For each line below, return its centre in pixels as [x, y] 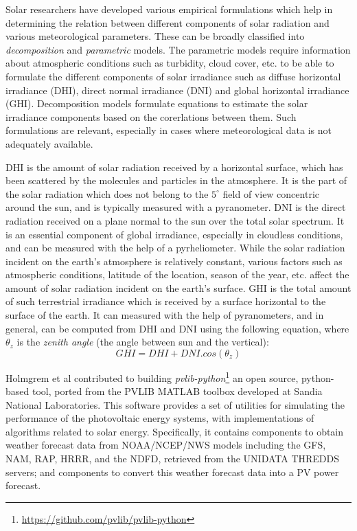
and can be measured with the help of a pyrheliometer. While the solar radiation [175, 248]
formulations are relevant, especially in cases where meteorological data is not [169, 130]
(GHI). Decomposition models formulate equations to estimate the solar [157, 103]
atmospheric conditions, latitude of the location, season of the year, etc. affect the [177, 274]
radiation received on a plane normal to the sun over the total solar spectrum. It [175, 220]
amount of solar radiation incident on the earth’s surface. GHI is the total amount [178, 287]
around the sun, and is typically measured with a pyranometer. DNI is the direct [176, 207]
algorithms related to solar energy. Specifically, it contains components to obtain [175, 431]
